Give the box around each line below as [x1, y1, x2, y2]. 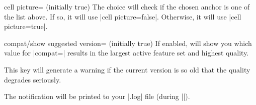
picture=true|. [4, 21, 48, 31]
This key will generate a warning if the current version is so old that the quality [4, 64, 250, 74]
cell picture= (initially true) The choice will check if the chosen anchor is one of [4, 1, 250, 11]
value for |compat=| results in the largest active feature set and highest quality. [4, 47, 249, 58]
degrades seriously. [4, 74, 61, 84]
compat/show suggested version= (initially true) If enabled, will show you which [4, 37, 252, 48]
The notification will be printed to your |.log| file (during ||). [4, 91, 190, 101]
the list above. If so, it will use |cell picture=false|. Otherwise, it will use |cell [4, 11, 241, 21]
